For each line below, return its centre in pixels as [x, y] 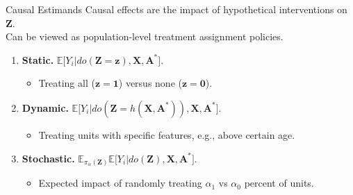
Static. [38, 59]
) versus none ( [150, 83]
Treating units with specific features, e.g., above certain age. [167, 134]
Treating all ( [67, 83]
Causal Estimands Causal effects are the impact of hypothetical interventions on [176, 9]
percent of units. [279, 183]
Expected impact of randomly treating [120, 183]
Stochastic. [48, 158]
